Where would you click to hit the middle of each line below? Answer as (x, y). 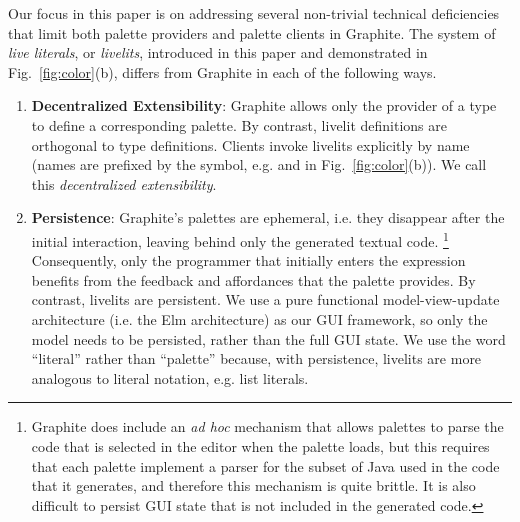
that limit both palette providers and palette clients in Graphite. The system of (252, 32)
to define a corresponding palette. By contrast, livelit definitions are (239, 124)
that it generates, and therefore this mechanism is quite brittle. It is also (253, 485)
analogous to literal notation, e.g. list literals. (170, 377)
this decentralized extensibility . (124, 183)
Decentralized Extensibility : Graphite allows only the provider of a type (264, 105)
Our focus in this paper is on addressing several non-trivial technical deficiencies (254, 13)
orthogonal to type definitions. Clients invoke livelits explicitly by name (250, 144)
